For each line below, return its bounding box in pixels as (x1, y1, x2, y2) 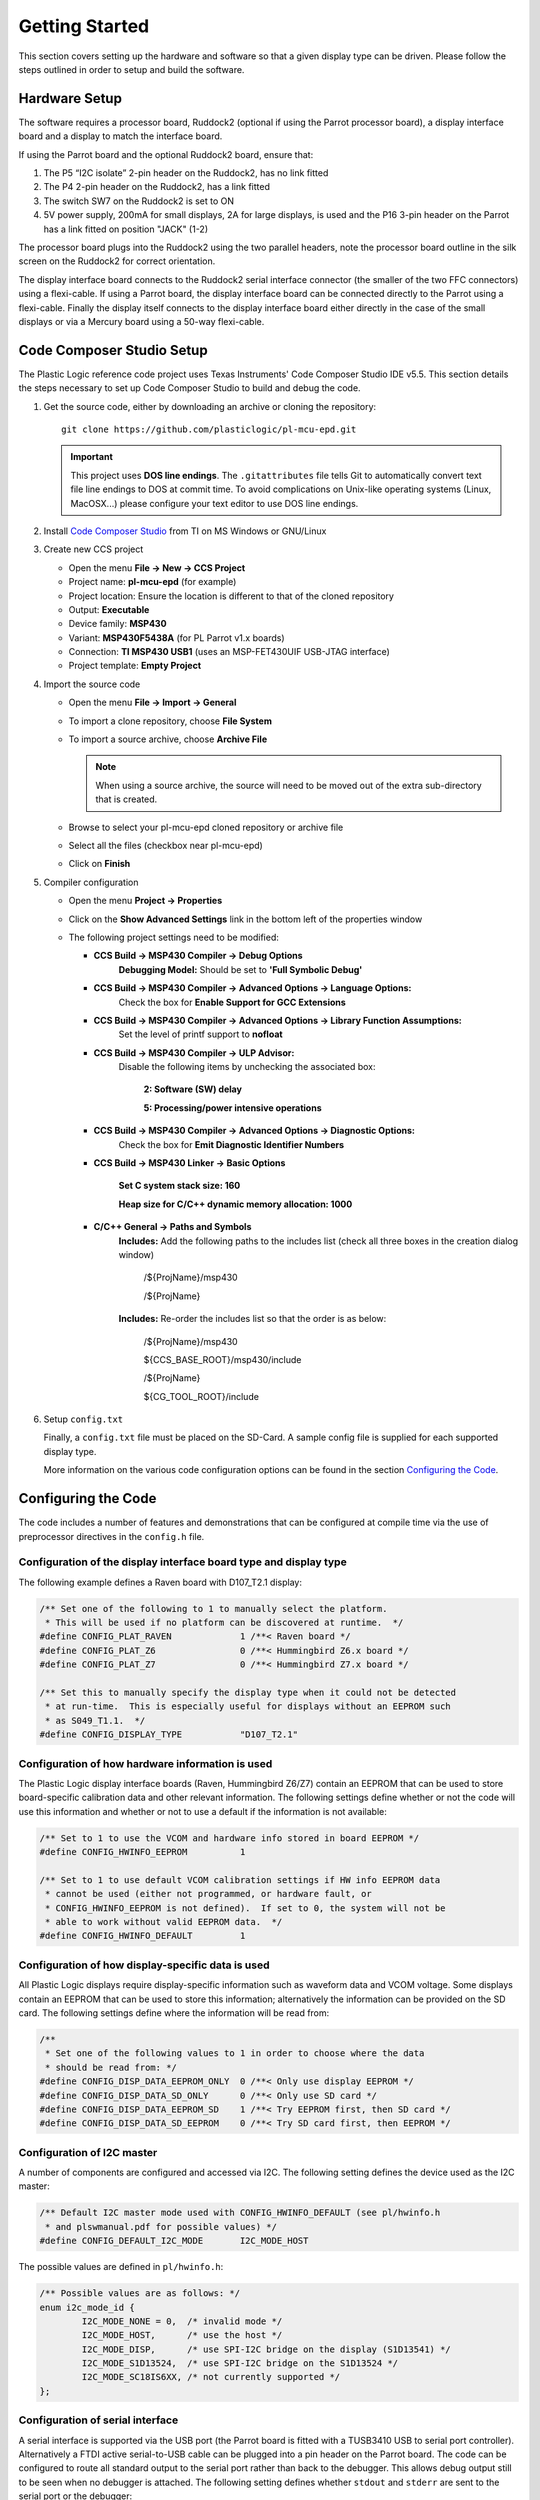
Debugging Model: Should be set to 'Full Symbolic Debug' (118, 963, 363, 975)
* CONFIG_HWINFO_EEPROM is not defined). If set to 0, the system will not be (45, 1902, 446, 1914)
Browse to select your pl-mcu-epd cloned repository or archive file (68, 821, 344, 833)
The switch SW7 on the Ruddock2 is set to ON (43, 195, 235, 207)
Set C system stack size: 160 (118, 1180, 241, 1192)
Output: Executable (68, 603, 150, 615)
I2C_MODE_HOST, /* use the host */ (81, 2330, 283, 2341)
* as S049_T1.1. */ (45, 1715, 146, 1726)
